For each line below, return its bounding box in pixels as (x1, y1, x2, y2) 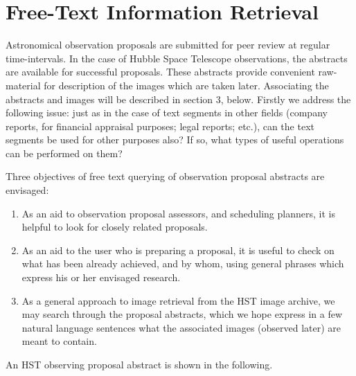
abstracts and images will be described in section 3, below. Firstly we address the (6, 91, 351, 106)
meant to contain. (21, 334, 97, 348)
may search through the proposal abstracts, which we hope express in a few (21, 307, 343, 321)
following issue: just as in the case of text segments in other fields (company (6, 105, 328, 120)
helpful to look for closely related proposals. (21, 220, 208, 234)
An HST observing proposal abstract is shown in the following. (6, 357, 273, 371)
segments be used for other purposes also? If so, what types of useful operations (6, 132, 344, 147)
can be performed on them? (6, 145, 123, 160)
